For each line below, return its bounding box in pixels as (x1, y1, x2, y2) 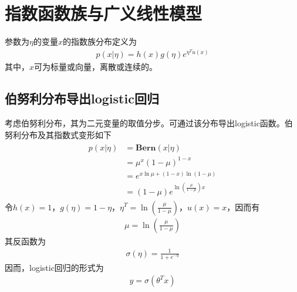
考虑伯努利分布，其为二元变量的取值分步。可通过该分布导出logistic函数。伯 (5, 117, 293, 129)
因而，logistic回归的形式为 (5, 261, 104, 273)
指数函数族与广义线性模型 (5, 1, 203, 25)
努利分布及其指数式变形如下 (5, 128, 112, 140)
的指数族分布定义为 (62, 35, 137, 48)
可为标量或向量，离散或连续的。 (34, 61, 158, 73)
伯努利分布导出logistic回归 (5, 89, 159, 108)
